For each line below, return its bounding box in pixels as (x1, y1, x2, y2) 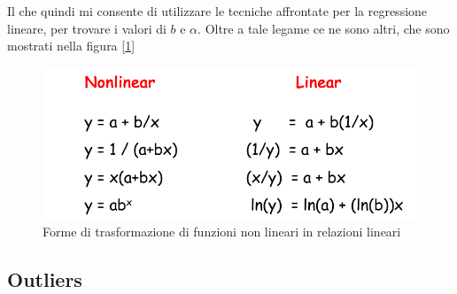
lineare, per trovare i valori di (7, 19, 167, 37)
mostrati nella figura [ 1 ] (7, 36, 136, 55)
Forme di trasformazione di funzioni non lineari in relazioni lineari (43, 222, 401, 241)
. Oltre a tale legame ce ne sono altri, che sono (198, 19, 450, 37)
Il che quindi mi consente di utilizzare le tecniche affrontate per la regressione (7, 2, 428, 19)
